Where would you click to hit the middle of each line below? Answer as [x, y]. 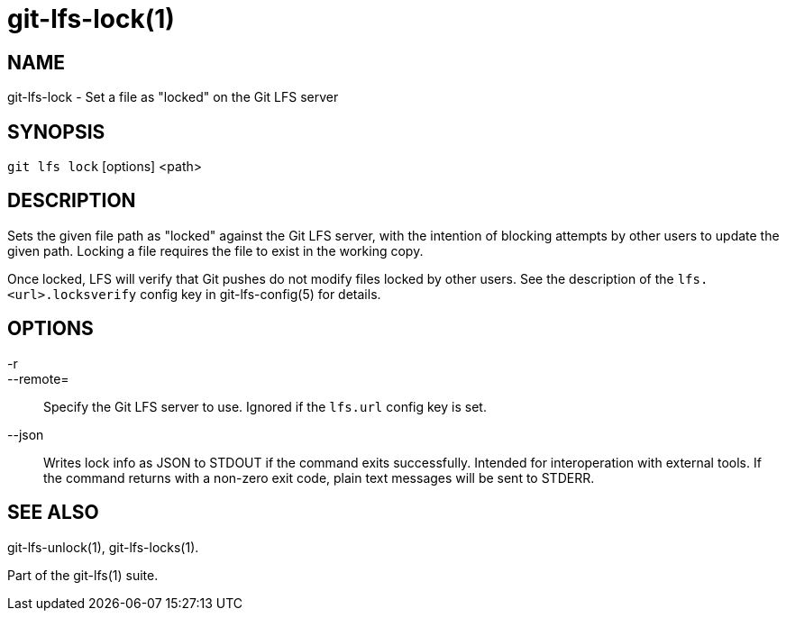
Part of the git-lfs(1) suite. [83, 575]
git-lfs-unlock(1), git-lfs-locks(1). [103, 547]
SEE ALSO [53, 513]
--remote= [38, 378]
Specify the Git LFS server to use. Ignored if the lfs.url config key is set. [265, 406]
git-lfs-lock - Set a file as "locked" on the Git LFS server [173, 97]
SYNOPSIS [56, 132]
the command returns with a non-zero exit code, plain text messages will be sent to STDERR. [319, 477]
